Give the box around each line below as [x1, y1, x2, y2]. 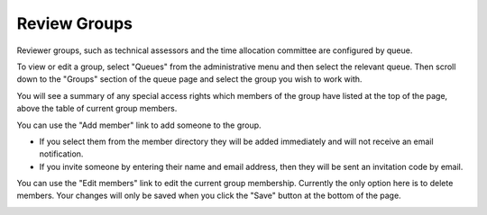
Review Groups [16, 13, 133, 33]
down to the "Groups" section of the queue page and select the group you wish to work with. [16, 74, 363, 85]
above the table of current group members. [16, 103, 178, 114]
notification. [39, 148, 84, 159]
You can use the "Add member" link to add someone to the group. [16, 120, 262, 130]
